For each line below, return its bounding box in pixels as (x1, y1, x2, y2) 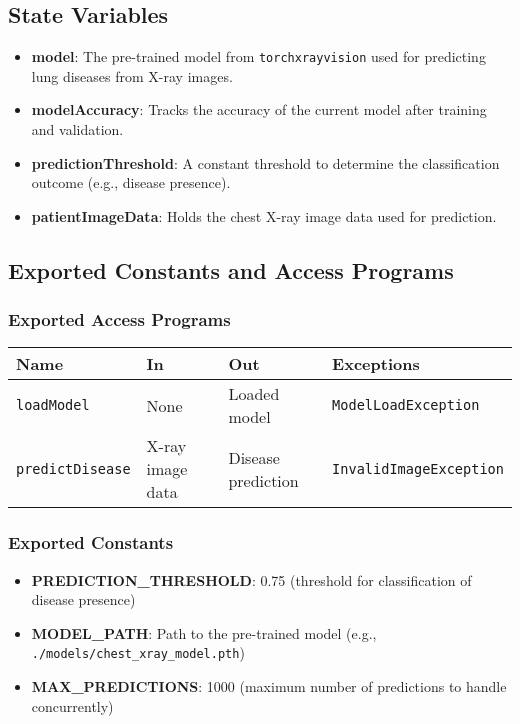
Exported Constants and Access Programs (8, 254, 454, 285)
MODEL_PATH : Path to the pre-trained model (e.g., (31, 622, 377, 643)
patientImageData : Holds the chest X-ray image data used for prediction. (31, 205, 497, 226)
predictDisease (16, 460, 131, 477)
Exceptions (332, 352, 420, 376)
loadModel (16, 397, 90, 414)
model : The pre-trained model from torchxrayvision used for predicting (31, 46, 486, 67)
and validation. (31, 119, 124, 140)
